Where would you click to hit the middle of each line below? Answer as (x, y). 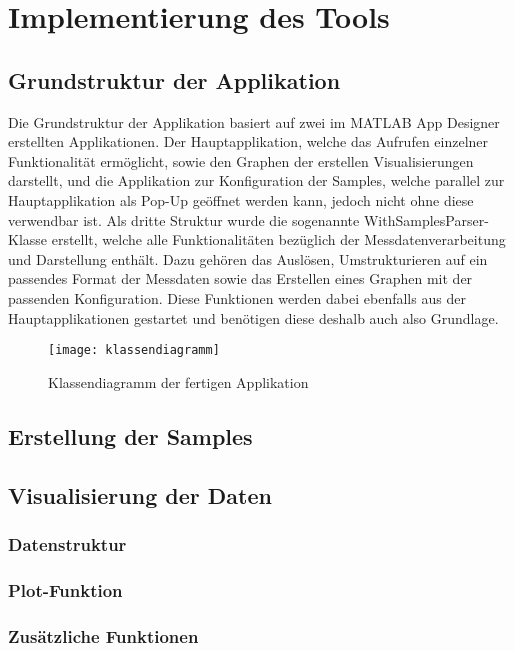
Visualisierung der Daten (140, 494)
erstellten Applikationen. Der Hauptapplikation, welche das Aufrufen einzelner (248, 141)
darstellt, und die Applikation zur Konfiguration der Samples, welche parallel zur (256, 180)
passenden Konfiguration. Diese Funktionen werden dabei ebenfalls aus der (237, 297)
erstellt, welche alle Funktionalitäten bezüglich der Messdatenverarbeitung (278, 239)
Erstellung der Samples (130, 435)
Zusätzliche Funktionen (103, 635)
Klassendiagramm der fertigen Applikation (178, 381)
